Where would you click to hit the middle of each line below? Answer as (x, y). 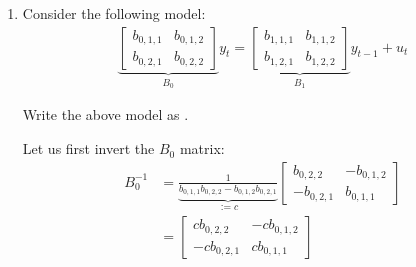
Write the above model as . (105, 114)
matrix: (202, 148)
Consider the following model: (114, 13)
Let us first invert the (88, 148)
